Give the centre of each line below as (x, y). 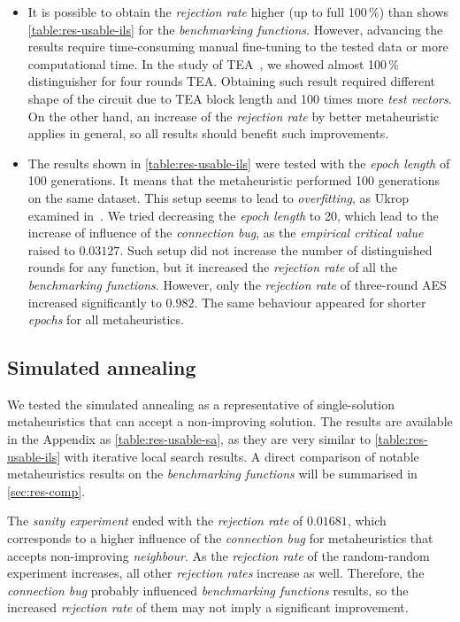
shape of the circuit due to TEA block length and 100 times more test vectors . (240, 98)
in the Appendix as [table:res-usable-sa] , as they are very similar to (189, 439)
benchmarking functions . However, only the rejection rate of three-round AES (237, 284)
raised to (51, 249)
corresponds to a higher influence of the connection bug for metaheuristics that (220, 538)
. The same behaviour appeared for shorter (310, 302)
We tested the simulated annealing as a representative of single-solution (201, 404)
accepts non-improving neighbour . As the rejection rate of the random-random (218, 555)
